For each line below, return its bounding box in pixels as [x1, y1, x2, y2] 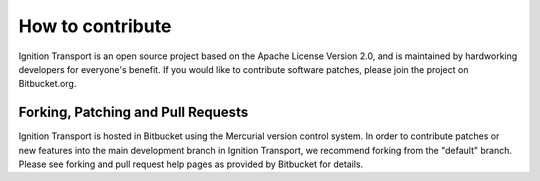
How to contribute [18, 15, 172, 37]
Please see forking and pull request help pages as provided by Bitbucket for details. [18, 158, 364, 170]
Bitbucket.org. [18, 78, 77, 90]
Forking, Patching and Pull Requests [18, 104, 249, 121]
